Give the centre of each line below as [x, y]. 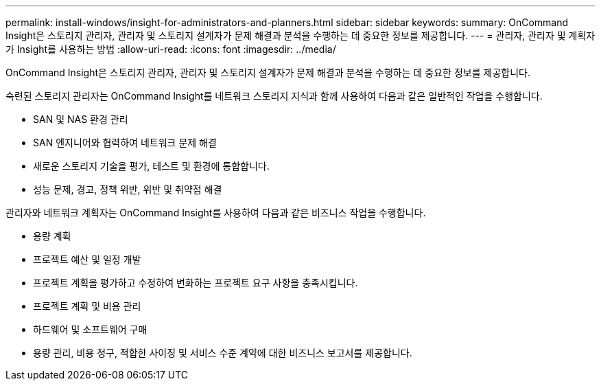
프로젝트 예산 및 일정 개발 [87, 259]
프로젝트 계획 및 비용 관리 [87, 306]
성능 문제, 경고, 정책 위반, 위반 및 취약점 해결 [128, 189]
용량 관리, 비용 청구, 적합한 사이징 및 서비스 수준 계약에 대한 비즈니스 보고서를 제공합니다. [223, 353]
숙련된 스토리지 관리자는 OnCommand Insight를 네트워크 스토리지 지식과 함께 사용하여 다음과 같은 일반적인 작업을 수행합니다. [274, 96]
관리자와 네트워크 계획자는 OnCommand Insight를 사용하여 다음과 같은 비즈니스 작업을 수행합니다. [216, 213]
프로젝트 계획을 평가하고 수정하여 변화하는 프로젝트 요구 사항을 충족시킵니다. [196, 283]
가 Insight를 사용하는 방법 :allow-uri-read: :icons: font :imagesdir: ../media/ [171, 49]
